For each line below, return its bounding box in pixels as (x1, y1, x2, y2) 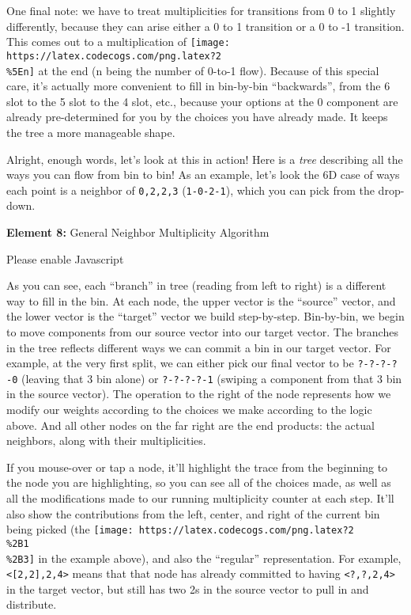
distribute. (6, 596, 57, 613)
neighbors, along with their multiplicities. (6, 432, 206, 449)
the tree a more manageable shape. (6, 123, 175, 140)
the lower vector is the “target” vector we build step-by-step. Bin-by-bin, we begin (6, 308, 405, 325)
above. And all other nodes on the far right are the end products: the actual (6, 416, 375, 433)
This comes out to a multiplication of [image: (6, 33, 230, 50)
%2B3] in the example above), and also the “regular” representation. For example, (6, 549, 402, 566)
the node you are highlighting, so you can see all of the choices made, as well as (6, 474, 391, 491)
